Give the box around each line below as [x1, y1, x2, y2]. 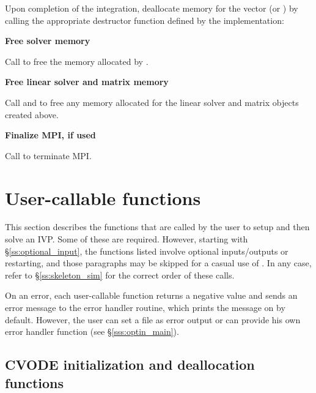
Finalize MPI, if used [5, 129, 96, 141]
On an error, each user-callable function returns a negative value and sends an [5, 289, 298, 302]
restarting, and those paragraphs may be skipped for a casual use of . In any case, [5, 256, 312, 269]
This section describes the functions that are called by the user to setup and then [5, 220, 310, 233]
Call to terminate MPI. [5, 149, 92, 162]
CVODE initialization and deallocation [5, 355, 255, 374]
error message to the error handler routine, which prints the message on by [5, 301, 285, 314]
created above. [5, 108, 59, 121]
